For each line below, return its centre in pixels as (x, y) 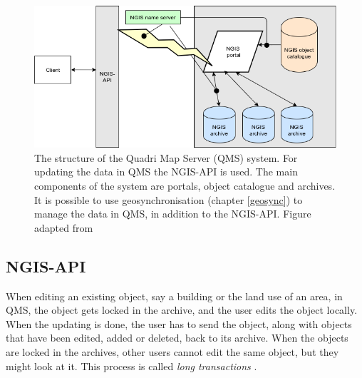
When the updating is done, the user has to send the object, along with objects (179, 323)
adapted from (64, 227)
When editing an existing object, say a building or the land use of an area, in (174, 296)
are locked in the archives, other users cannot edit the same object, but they (172, 351)
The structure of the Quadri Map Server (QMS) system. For (166, 157)
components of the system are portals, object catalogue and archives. (185, 185)
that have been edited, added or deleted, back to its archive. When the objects (177, 338)
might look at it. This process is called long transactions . (131, 366)
